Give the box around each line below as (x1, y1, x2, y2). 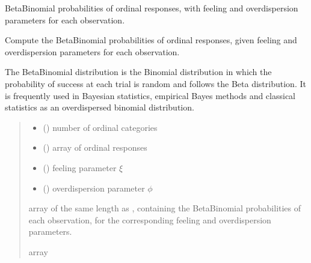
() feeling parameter (43, 161, 117, 174)
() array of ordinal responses (43, 141, 147, 154)
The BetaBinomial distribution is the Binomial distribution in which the (5, 65, 272, 78)
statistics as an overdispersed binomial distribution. (5, 101, 194, 113)
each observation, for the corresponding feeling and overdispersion (28, 213, 271, 226)
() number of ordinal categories (43, 121, 158, 133)
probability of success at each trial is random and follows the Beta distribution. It (5, 77, 306, 89)
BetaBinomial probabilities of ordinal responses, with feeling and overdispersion (5, 2, 298, 14)
